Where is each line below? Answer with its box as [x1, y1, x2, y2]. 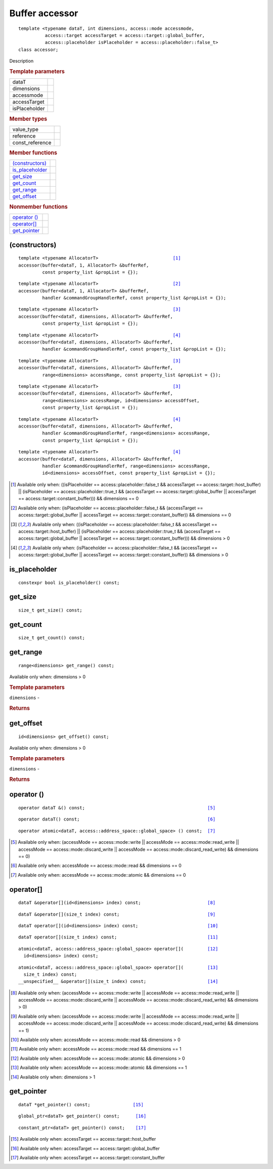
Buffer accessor [9, 8, 78, 19]
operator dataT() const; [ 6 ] [18, 816, 216, 822]
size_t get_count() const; [18, 635, 85, 641]
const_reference [12, 139, 52, 146]
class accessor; [18, 47, 59, 53]
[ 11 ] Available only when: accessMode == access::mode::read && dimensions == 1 [11, 1046, 181, 1052]
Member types [9, 115, 48, 122]
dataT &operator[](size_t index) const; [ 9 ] [18, 911, 216, 917]
